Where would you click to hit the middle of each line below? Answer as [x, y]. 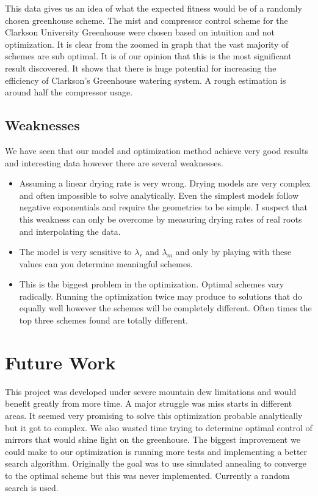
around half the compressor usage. [69, 92]
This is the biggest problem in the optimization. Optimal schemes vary [152, 284]
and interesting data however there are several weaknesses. [114, 162]
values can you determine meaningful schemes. [106, 263]
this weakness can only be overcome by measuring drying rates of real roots [161, 219]
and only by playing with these [233, 252]
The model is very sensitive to [75, 252]
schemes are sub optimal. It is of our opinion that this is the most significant [148, 56]
